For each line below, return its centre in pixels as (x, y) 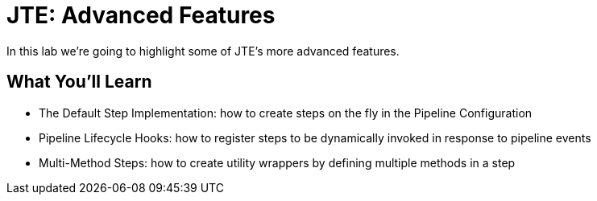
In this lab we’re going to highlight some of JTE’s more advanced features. (203, 51)
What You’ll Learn (79, 82)
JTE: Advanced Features (141, 15)
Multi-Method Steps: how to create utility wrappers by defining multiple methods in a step (277, 162)
